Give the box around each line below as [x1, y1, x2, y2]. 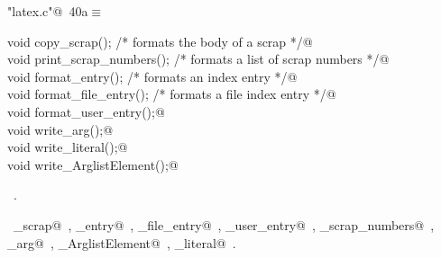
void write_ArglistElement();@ [7, 155, 179, 173]
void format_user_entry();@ [7, 102, 165, 120]
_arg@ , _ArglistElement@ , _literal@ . [7, 233, 236, 252]
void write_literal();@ [7, 138, 128, 156]
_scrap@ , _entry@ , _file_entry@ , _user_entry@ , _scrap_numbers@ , [13, 215, 435, 234]
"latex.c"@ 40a [7, 2, 88, 20]
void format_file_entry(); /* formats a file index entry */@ [7, 85, 336, 103]
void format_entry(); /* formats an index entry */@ [7, 67, 298, 85]
